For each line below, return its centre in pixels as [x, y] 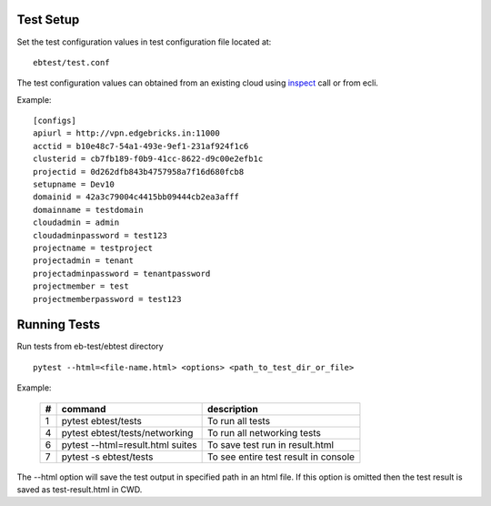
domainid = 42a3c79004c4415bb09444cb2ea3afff [136, 197]
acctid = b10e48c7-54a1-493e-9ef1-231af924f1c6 [141, 146]
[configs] [55, 121]
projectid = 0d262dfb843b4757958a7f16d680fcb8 [139, 172]
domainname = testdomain [88, 210]
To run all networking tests [264, 432]
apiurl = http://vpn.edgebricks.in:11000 [126, 133]
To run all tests [239, 420]
